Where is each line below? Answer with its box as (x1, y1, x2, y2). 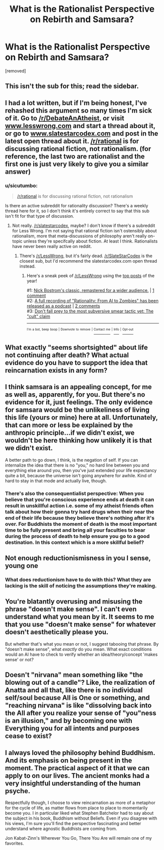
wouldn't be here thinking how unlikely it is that (5, 436, 152, 445)
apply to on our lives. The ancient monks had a (5, 771, 150, 780)
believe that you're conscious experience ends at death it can (5, 496, 155, 503)
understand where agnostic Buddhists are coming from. (5, 826, 117, 832)
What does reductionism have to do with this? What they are (5, 576, 151, 583)
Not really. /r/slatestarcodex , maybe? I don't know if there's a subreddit (12, 223, 155, 228)
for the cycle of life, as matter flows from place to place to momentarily (5, 805, 148, 811)
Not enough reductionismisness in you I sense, (5, 554, 151, 562)
